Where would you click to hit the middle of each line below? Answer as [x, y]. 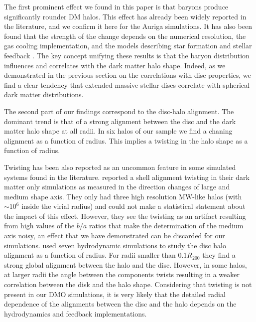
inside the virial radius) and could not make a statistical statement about [133, 206]
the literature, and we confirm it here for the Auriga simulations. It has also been [128, 26]
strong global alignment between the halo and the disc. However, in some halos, [126, 264]
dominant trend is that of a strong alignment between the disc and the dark [120, 121]
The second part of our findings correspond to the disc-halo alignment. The [119, 111]
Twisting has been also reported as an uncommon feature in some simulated [120, 167]
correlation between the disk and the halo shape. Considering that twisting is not [128, 284]
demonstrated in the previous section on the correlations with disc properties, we [128, 75]
